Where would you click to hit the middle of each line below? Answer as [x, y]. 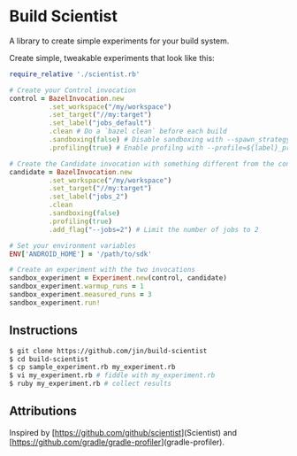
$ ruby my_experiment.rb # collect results [91, 384]
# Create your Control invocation [73, 90]
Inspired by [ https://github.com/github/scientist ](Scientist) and [123, 432]
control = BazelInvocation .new [67, 98]
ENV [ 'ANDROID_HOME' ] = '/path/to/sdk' [80, 254]
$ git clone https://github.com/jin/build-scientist [108, 351]
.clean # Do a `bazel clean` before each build [137, 131]
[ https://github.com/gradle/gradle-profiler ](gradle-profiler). [117, 442]
